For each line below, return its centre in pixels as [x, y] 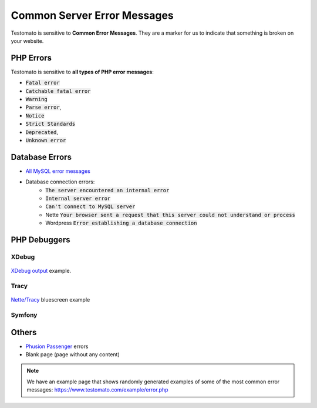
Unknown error [46, 140]
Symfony [24, 315]
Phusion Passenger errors [57, 346]
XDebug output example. [41, 271]
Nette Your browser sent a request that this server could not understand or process [171, 215]
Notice [35, 116]
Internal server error [78, 199]
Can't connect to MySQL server [90, 207]
